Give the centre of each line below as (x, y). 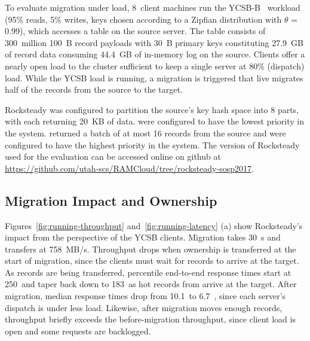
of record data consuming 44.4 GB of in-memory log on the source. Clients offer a (155, 54)
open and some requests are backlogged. (78, 331)
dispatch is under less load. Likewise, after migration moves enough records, (144, 307)
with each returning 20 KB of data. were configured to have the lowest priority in (155, 121)
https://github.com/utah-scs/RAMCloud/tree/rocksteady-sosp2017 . (129, 168)
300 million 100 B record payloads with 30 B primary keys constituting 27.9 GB (154, 42)
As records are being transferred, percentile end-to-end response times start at (148, 272)
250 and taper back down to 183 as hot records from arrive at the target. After (151, 284)
